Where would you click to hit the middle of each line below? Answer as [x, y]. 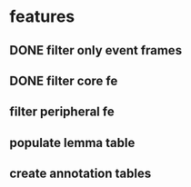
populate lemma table [72, 143]
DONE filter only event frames [96, 50]
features [42, 17]
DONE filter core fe [64, 80]
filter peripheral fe [62, 112]
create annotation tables [80, 174]
